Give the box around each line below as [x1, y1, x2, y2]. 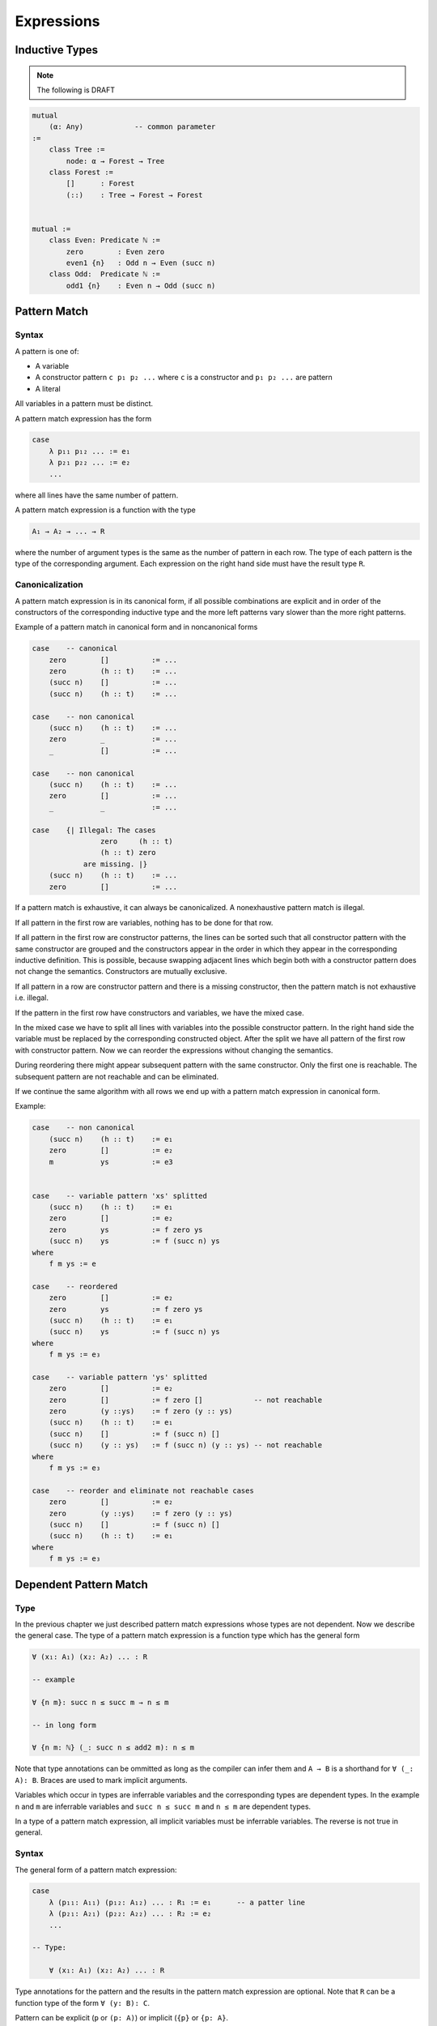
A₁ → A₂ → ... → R [32, 527, 105, 536]
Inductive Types [15, 43, 99, 57]
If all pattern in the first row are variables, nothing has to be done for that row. [15, 917, 274, 927]
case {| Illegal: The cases [32, 825, 157, 835]
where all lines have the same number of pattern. [15, 490, 179, 500]
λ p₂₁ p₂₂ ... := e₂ [49, 458, 131, 468]
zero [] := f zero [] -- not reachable [49, 1395, 323, 1404]
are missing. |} [83, 859, 148, 869]
